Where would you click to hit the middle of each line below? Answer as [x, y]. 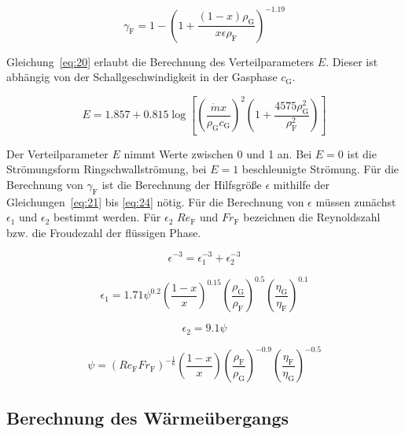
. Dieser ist [352, 61]
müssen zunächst [356, 201]
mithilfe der [301, 184]
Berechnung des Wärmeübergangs [148, 417]
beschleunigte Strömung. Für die [320, 169]
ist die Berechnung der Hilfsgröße [182, 184]
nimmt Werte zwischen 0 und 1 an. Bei [218, 153]
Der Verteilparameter [57, 153]
